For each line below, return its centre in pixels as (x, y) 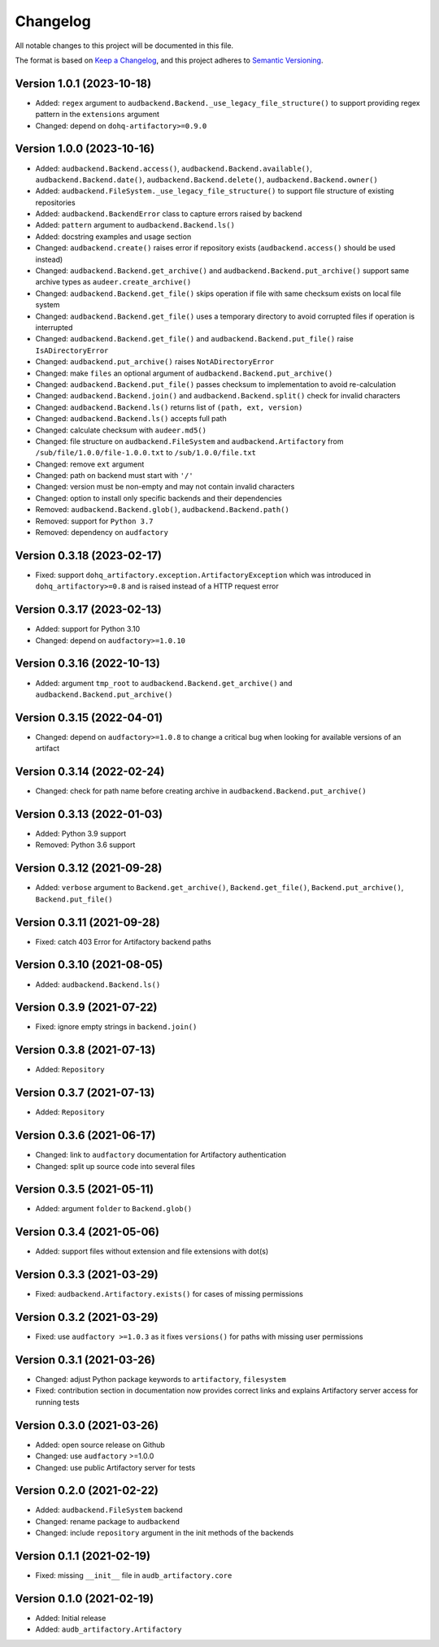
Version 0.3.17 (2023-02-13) (89, 610)
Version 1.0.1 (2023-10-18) (83, 83)
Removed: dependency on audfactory (102, 532)
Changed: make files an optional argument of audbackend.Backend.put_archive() (184, 373)
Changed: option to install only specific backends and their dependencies (159, 498)
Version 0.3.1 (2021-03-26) (85, 1360)
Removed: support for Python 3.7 (94, 521)
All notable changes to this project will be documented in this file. (124, 46)
